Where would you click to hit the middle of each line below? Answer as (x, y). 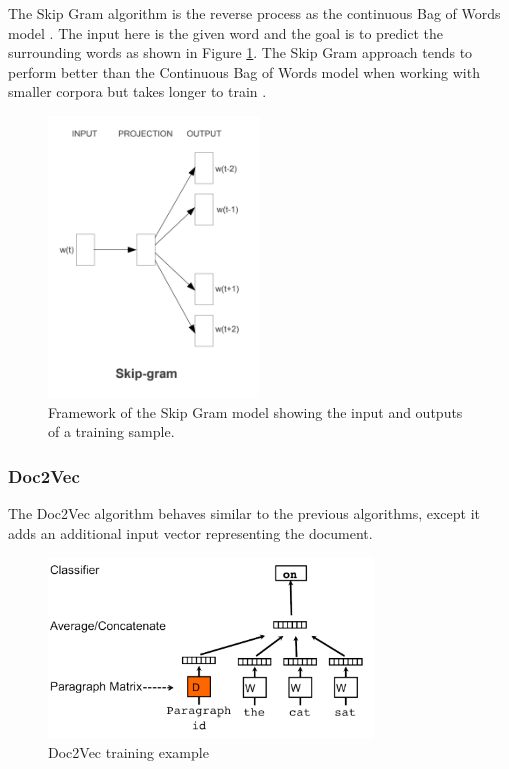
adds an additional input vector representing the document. (190, 532)
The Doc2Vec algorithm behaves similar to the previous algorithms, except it (244, 513)
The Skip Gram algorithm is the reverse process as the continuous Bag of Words (254, 13)
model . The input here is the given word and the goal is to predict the (226, 32)
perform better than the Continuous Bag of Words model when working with (244, 71)
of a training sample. (111, 431)
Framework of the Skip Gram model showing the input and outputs (255, 411)
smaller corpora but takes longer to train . (137, 91)
